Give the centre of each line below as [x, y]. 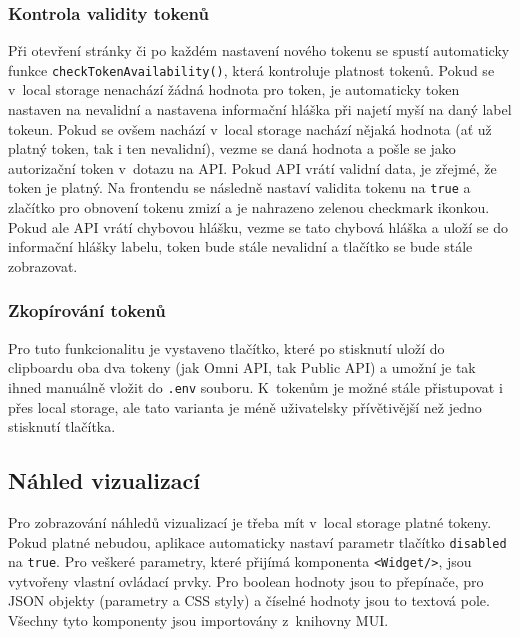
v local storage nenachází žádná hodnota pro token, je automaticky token [234, 89]
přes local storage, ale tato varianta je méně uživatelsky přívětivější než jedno [245, 406]
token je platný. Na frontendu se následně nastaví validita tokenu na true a [239, 187]
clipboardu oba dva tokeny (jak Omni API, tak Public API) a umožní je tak [242, 367]
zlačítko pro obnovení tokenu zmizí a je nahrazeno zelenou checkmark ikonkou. [249, 207]
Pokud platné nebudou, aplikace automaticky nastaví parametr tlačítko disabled [257, 541]
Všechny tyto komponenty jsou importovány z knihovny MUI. [198, 620]
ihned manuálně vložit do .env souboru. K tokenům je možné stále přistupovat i [255, 386]
